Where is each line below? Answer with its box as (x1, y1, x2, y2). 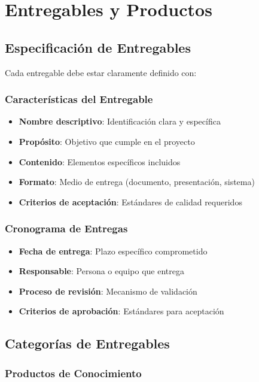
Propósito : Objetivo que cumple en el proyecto (19, 135, 195, 147)
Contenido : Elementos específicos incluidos (19, 155, 181, 168)
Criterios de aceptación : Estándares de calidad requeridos (19, 195, 242, 208)
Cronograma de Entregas (5, 221, 128, 236)
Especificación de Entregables (5, 38, 191, 56)
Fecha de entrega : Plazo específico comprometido (19, 244, 208, 257)
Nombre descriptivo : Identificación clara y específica (19, 115, 221, 128)
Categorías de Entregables (5, 334, 170, 353)
